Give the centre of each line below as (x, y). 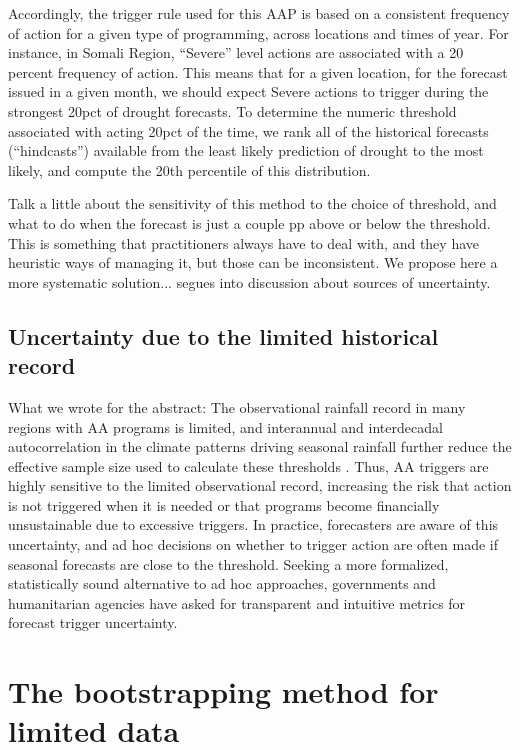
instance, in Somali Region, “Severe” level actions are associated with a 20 (236, 52)
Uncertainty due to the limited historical (223, 335)
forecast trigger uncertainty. (93, 622)
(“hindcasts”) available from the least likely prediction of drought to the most (246, 150)
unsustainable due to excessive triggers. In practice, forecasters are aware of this (253, 524)
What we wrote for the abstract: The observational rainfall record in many (237, 406)
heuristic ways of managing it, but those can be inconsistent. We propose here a (253, 262)
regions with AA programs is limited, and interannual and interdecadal (225, 426)
